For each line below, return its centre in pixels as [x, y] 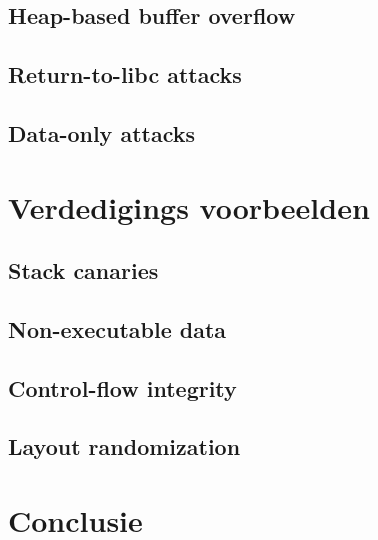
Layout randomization [124, 446]
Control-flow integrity [122, 387]
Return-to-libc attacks [125, 74]
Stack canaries [83, 270]
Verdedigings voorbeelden [189, 206]
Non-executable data [117, 328]
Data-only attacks [102, 132]
